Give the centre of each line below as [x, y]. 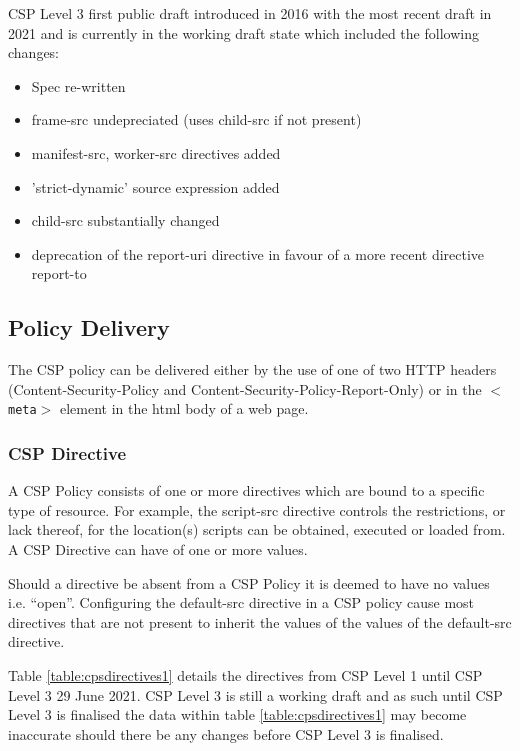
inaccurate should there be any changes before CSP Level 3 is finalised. [226, 733]
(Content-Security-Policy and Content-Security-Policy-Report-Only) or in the [245, 388]
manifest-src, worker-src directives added [156, 152]
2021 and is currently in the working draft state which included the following [243, 32]
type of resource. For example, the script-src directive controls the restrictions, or [257, 509]
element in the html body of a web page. [184, 408]
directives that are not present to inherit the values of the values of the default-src [260, 621]
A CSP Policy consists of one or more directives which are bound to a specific [246, 490]
